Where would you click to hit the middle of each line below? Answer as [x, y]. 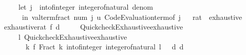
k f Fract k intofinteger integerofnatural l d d [105, 47]
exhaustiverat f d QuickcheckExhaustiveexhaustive [93, 27]
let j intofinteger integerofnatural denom [86, 7]
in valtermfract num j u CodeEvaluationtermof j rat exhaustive [132, 17]
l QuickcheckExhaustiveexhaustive [73, 36]
